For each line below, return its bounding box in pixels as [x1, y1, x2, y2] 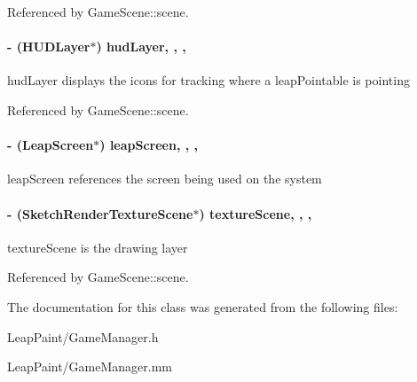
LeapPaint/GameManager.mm [7, 357, 173, 376]
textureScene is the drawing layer [7, 238, 188, 256]
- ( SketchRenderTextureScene [7, 204, 193, 222]
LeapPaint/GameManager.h [7, 327, 159, 346]
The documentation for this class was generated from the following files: [7, 297, 398, 316]
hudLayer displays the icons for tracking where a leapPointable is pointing [7, 71, 410, 90]
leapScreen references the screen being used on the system [7, 169, 322, 188]
